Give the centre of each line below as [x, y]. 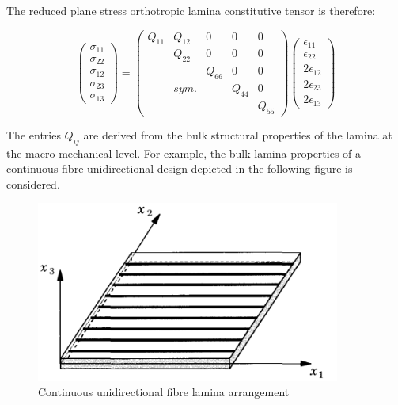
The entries [34, 134]
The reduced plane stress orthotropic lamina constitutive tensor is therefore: [191, 10]
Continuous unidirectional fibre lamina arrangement [164, 392]
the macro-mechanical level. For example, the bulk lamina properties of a [184, 153]
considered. [33, 183]
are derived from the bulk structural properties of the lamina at [238, 134]
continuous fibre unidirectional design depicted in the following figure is [180, 168]
